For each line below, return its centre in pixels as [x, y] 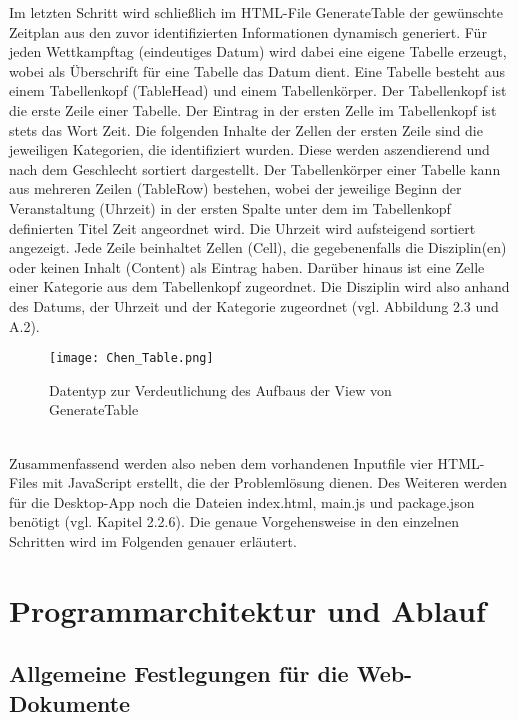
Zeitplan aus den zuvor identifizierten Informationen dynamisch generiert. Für [248, 31]
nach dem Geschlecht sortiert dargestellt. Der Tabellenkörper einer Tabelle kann [255, 168]
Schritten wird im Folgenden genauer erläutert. [153, 540]
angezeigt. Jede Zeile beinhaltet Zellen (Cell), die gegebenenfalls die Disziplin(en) [258, 247]
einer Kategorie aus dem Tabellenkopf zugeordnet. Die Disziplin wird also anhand [259, 286]
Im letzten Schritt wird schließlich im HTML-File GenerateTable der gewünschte [256, 12]
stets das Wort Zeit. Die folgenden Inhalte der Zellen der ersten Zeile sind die [246, 129]
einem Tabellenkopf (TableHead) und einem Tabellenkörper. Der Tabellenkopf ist [258, 90]
